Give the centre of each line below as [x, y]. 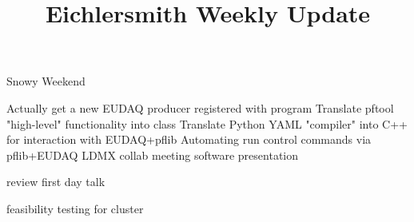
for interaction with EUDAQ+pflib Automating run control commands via [189, 139]
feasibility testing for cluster [75, 208]
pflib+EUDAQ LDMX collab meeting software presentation [153, 155]
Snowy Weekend [46, 81]
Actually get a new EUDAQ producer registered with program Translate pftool [200, 107]
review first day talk [56, 182]
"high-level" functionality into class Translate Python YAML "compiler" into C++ [207, 123]
